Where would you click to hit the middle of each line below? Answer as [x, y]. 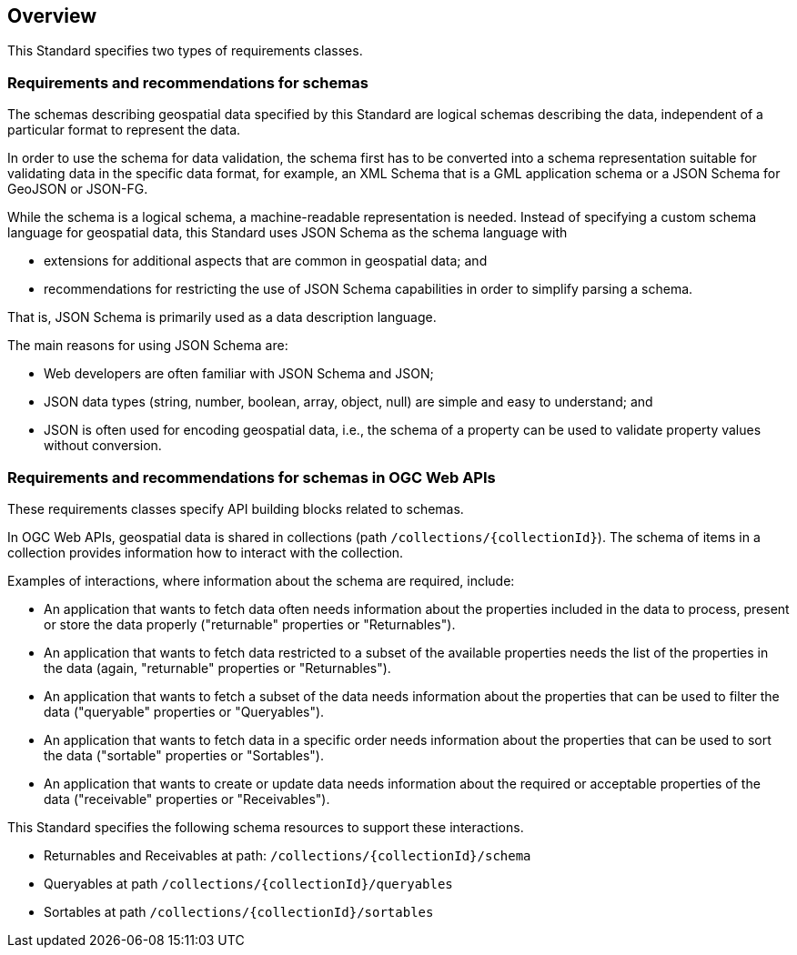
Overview [52, 16]
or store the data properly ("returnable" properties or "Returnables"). [250, 624]
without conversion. [103, 446]
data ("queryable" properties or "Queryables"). [184, 711]
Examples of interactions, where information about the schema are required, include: [261, 580]
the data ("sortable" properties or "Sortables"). [184, 755]
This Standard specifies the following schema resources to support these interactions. [266, 827]
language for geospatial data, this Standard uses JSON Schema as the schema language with [288, 233]
